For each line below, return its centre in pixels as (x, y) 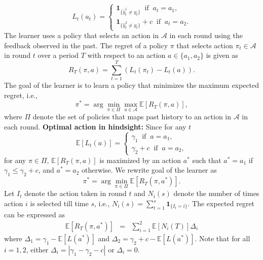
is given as (222, 55)
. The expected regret (221, 203)
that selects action (205, 45)
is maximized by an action (140, 160)
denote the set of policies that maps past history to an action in (132, 117)
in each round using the (206, 35)
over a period (58, 55)
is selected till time (59, 203)
